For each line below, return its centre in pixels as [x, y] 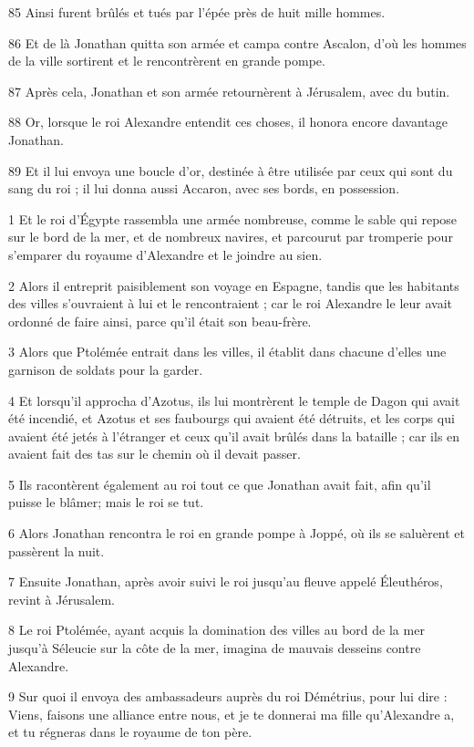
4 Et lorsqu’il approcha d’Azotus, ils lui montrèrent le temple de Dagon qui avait [234, 400]
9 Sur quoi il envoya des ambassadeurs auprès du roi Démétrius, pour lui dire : [228, 696]
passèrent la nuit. [57, 550]
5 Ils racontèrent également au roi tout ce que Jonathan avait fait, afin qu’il [220, 484]
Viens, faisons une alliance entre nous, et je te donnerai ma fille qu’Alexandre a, [232, 714]
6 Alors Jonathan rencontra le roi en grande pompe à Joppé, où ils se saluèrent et [237, 533]
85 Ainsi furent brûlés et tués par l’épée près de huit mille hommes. [197, 12]
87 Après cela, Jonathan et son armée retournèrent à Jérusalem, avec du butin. [229, 91]
